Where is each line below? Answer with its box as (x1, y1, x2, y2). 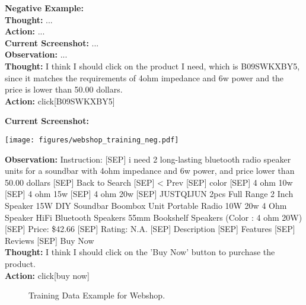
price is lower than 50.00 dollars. (5, 83, 123, 96)
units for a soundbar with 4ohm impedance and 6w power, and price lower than (5, 164, 295, 177)
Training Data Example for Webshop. (28, 289, 165, 301)
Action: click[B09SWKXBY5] (5, 94, 115, 107)
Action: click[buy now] (5, 269, 90, 281)
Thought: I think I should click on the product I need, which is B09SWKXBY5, (5, 59, 300, 72)
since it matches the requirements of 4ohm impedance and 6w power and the (5, 71, 284, 84)
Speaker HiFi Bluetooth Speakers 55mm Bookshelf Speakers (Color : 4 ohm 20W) (5, 211, 302, 223)
